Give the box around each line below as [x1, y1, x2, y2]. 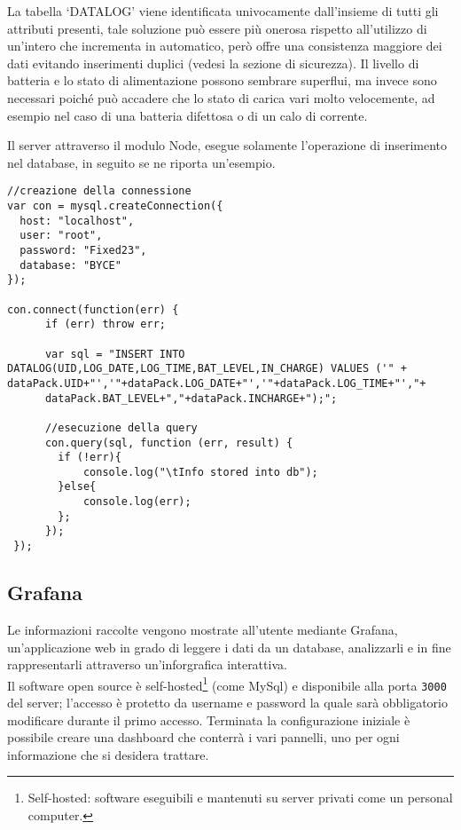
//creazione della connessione [7, 185, 191, 198]
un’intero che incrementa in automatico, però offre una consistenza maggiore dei [7, 36, 442, 55]
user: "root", [20, 229, 103, 242]
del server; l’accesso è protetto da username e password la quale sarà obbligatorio [7, 693, 448, 712]
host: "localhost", [20, 214, 135, 227]
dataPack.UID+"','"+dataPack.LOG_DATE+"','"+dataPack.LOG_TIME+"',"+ [7, 376, 426, 390]
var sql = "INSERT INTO [44, 347, 185, 360]
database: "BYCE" [20, 258, 121, 272]
